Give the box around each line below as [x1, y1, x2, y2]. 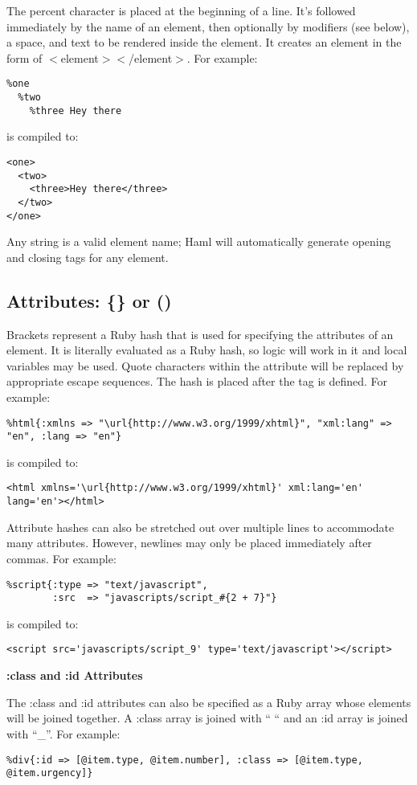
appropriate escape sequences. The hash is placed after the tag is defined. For [6, 373, 388, 390]
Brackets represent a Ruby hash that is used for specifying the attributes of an [6, 325, 394, 342]
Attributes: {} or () [6, 288, 172, 313]
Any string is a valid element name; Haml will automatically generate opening [6, 233, 391, 250]
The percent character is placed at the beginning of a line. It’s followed [6, 2, 356, 18]
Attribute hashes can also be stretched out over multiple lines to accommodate [6, 518, 395, 535]
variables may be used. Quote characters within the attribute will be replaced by [6, 357, 404, 374]
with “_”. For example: [6, 725, 121, 742]
